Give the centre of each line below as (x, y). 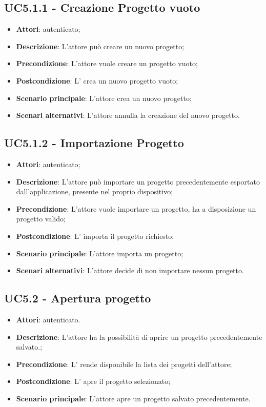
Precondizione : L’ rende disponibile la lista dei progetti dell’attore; (124, 364)
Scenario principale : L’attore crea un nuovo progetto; (104, 98)
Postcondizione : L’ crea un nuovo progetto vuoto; (97, 80)
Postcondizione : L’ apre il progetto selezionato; (93, 381)
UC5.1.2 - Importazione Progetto (94, 143)
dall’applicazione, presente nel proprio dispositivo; (95, 191)
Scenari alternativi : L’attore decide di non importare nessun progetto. (130, 270)
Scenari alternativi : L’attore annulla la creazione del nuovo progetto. (128, 115)
